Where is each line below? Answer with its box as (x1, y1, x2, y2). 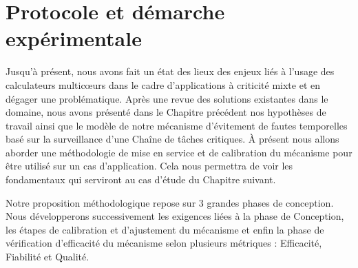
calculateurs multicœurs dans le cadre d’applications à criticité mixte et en (6, 77, 321, 92)
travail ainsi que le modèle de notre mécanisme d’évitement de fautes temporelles (6, 118, 348, 132)
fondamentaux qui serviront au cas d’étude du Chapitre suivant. (6, 172, 276, 187)
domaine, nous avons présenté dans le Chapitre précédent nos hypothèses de (6, 105, 326, 119)
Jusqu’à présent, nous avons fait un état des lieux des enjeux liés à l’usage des (6, 64, 335, 79)
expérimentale (6, 24, 142, 52)
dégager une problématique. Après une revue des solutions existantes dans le (6, 91, 328, 105)
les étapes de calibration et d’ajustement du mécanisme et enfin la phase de (6, 222, 324, 236)
